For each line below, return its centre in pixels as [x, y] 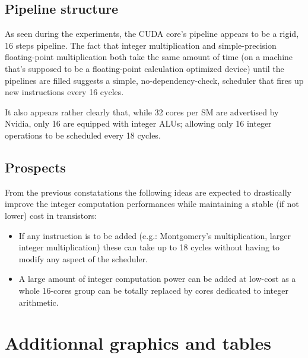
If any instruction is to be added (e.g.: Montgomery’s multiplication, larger [155, 235]
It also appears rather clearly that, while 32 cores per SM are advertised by [142, 112]
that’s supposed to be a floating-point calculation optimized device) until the [145, 68]
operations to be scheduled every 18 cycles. [83, 135]
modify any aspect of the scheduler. [83, 258]
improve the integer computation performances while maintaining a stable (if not [152, 204]
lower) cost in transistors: [51, 215]
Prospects [35, 167]
